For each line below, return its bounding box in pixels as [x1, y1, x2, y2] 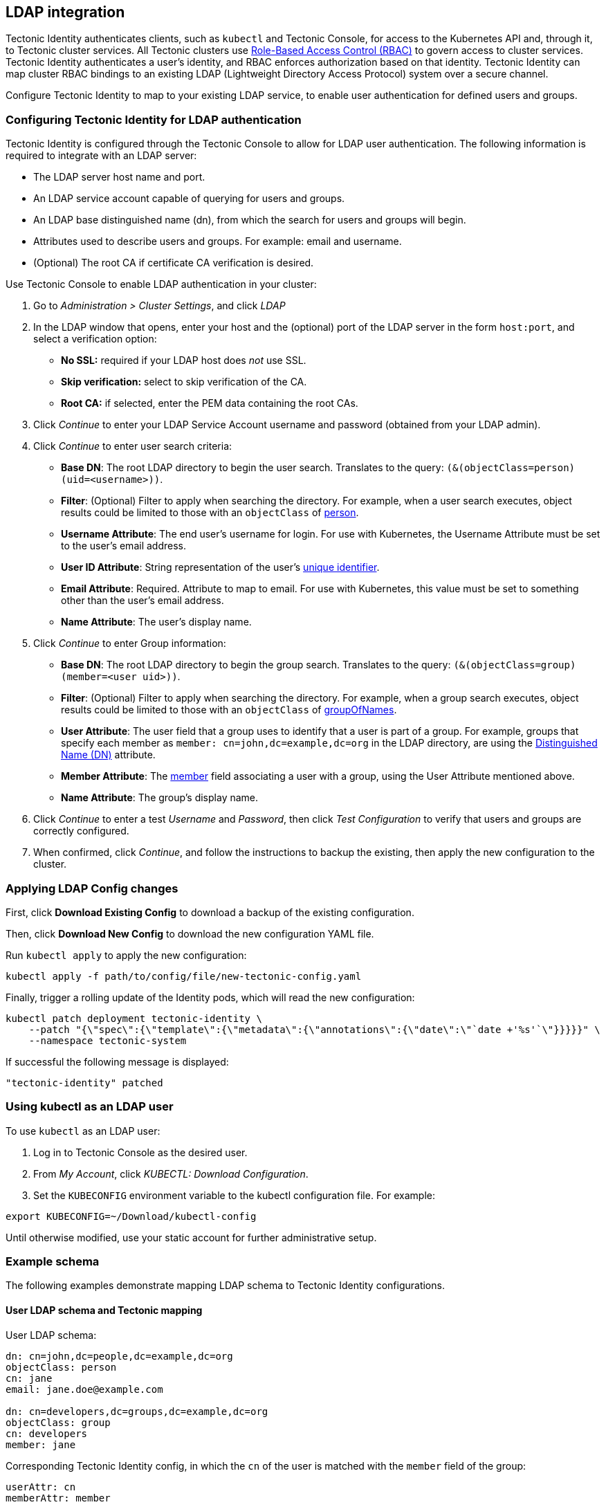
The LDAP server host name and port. [33, 171, 205, 183]
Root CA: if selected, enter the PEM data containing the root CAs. [61, 397, 358, 410]
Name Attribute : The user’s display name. [61, 616, 252, 628]
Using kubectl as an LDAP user [6, 1099, 174, 1114]
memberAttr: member [6, 1492, 111, 1504]
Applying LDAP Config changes [6, 881, 178, 895]
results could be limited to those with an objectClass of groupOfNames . [61, 704, 397, 716]
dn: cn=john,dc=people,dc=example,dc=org [6, 1350, 233, 1362]
